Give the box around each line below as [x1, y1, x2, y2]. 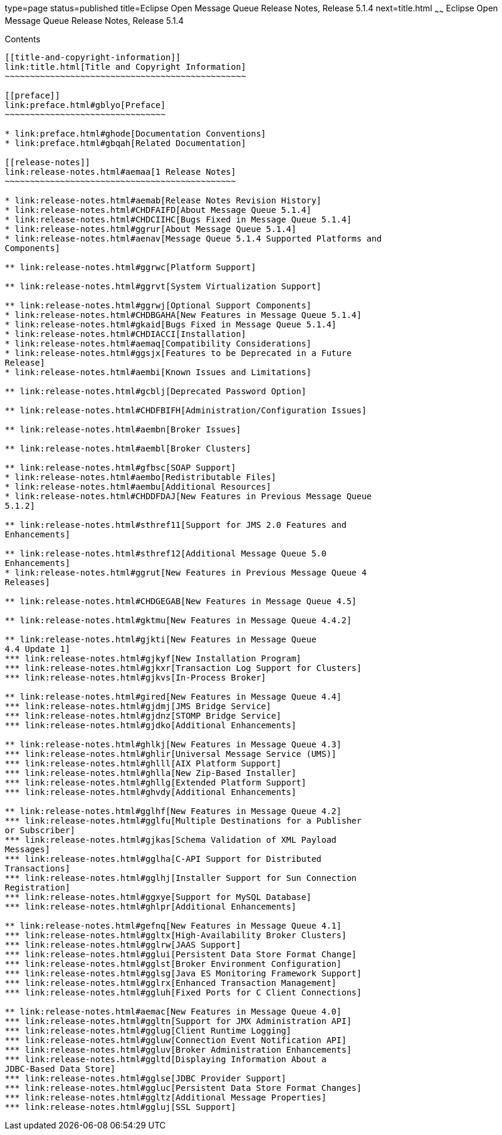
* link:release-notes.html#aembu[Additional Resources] [5, 481, 271, 491]
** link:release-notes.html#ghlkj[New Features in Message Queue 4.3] [5, 739, 342, 749]
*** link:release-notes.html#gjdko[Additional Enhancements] [5, 720, 296, 730]
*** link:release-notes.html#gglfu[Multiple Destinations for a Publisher [5, 815, 362, 825]
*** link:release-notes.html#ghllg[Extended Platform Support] [5, 777, 306, 787]
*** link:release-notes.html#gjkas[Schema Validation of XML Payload [5, 834, 337, 845]
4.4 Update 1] [5, 644, 70, 654]
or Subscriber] [5, 825, 76, 835]
